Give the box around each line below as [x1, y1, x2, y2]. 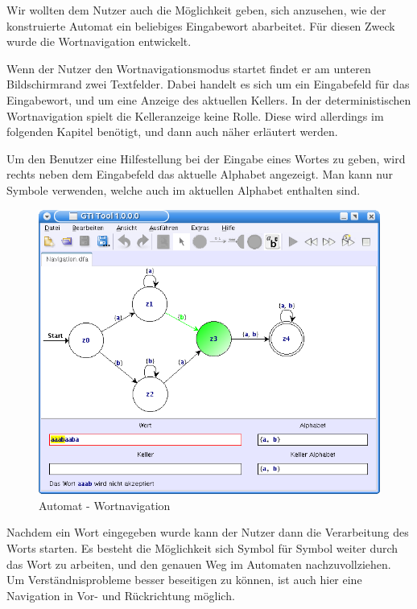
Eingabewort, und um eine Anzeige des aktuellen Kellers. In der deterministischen [6, 91, 411, 108]
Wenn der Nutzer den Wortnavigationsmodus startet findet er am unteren [6, 60, 371, 76]
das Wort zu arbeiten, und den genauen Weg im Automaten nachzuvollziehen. [6, 555, 391, 572]
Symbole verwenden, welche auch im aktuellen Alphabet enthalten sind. [6, 181, 361, 198]
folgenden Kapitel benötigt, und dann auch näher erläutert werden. [6, 123, 338, 140]
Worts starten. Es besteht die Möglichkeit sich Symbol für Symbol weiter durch [6, 540, 398, 557]
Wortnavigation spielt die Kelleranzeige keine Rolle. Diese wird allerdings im [6, 107, 384, 124]
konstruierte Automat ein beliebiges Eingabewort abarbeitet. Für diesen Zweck [6, 17, 395, 34]
